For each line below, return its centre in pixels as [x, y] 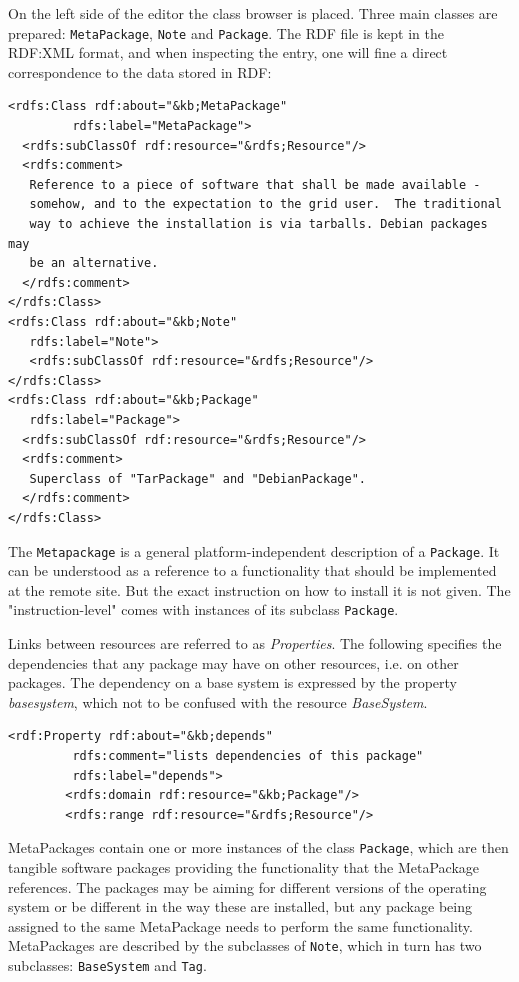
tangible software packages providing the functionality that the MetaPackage [244, 867]
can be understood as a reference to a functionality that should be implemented [252, 570]
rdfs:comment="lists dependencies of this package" [248, 755]
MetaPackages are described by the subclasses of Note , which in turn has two [245, 945]
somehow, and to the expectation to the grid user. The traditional [265, 204]
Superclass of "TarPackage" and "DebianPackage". [197, 478]
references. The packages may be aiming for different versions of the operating [247, 886]
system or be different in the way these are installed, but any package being [240, 906]
